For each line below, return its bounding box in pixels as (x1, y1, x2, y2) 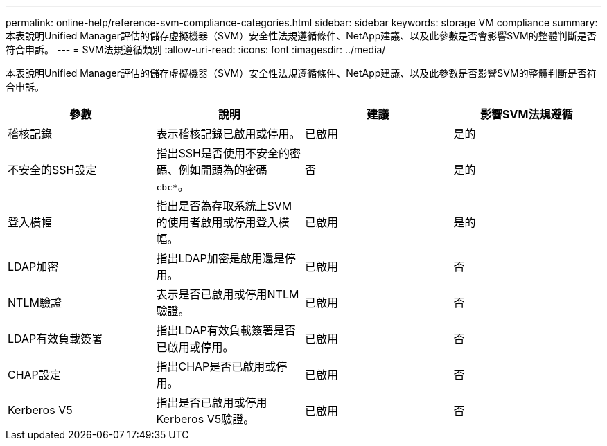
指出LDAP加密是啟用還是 (156, 251, 285, 265)
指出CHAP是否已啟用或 (156, 359, 276, 373)
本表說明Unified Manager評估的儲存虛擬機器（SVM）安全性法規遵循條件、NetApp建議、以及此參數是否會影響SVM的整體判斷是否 (6, 30, 597, 42)
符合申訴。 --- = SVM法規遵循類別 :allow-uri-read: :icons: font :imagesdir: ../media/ (6, 44, 386, 55)
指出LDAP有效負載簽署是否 (156, 323, 296, 337)
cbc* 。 (156, 179, 189, 193)
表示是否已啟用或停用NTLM (156, 287, 299, 301)
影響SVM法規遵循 (480, 107, 573, 121)
